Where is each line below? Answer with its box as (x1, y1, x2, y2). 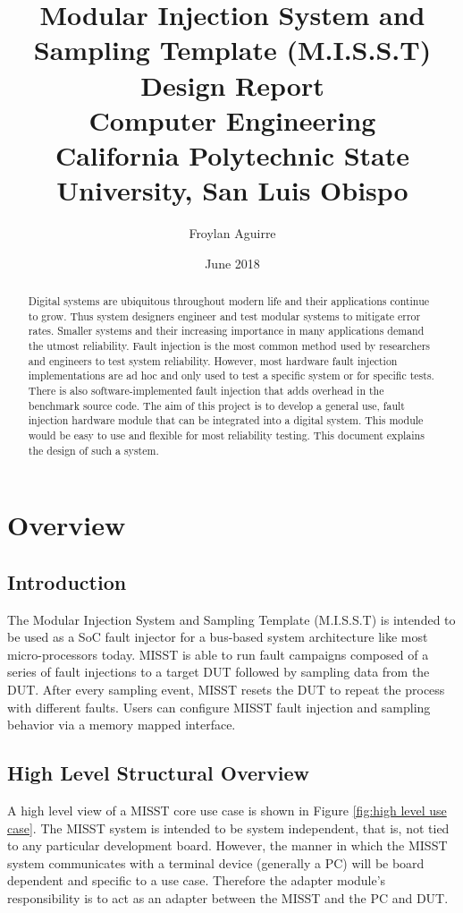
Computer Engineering (88, 101, 376, 138)
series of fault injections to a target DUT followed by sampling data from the (7, 662, 430, 681)
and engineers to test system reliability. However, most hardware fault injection (28, 353, 398, 368)
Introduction (7, 567, 127, 595)
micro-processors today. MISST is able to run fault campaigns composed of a (7, 644, 429, 663)
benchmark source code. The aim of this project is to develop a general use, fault (28, 397, 405, 413)
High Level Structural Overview (7, 759, 309, 787)
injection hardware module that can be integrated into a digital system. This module (28, 413, 424, 428)
